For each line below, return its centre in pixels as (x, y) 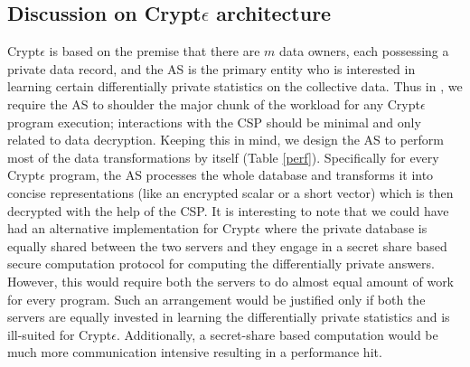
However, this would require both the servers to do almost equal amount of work (231, 281)
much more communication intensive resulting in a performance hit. (195, 352)
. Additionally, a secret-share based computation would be (277, 334)
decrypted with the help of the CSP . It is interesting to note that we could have (228, 210)
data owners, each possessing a (364, 51)
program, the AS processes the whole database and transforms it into (241, 175)
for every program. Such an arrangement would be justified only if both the (216, 299)
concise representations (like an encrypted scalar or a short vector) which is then (230, 192)
